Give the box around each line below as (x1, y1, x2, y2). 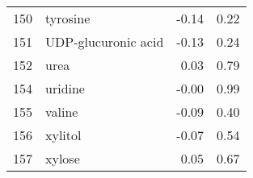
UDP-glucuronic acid (45, 32, 164, 51)
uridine (45, 79, 85, 97)
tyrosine (45, 9, 91, 27)
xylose (45, 149, 80, 168)
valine (45, 102, 78, 121)
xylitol (45, 126, 82, 144)
